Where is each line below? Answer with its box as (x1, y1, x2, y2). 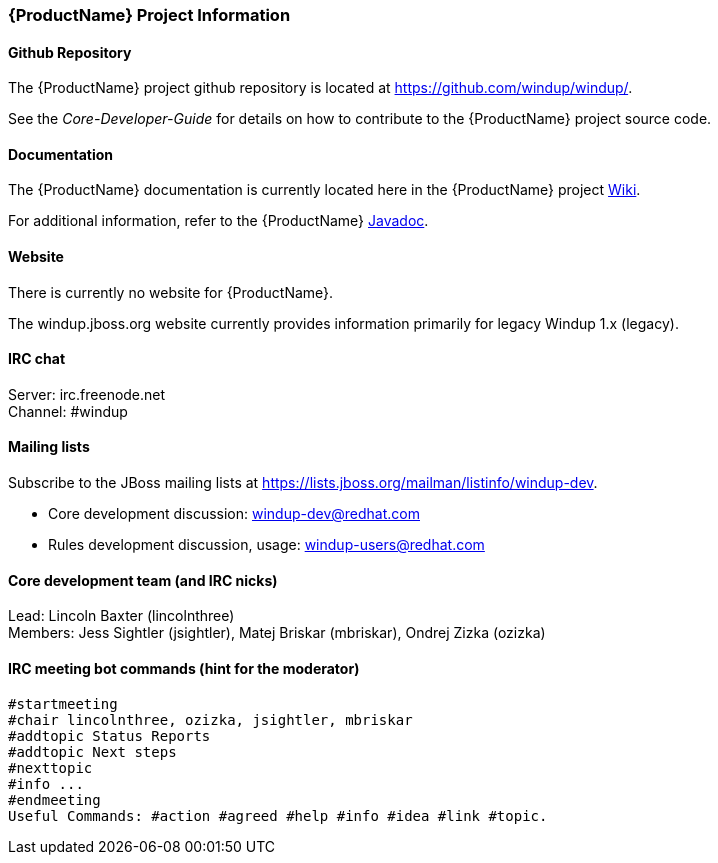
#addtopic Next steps (8, 743, 177, 760)
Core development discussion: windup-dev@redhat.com (48, 505, 420, 523)
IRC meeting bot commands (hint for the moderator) (8, 659, 360, 677)
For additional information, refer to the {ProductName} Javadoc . (8, 212, 429, 230)
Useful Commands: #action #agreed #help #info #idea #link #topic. (8, 807, 548, 824)
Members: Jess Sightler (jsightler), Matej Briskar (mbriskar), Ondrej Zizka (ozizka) (8, 624, 546, 642)
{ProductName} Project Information (8, 5, 291, 25)
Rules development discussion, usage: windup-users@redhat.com (48, 536, 485, 554)
